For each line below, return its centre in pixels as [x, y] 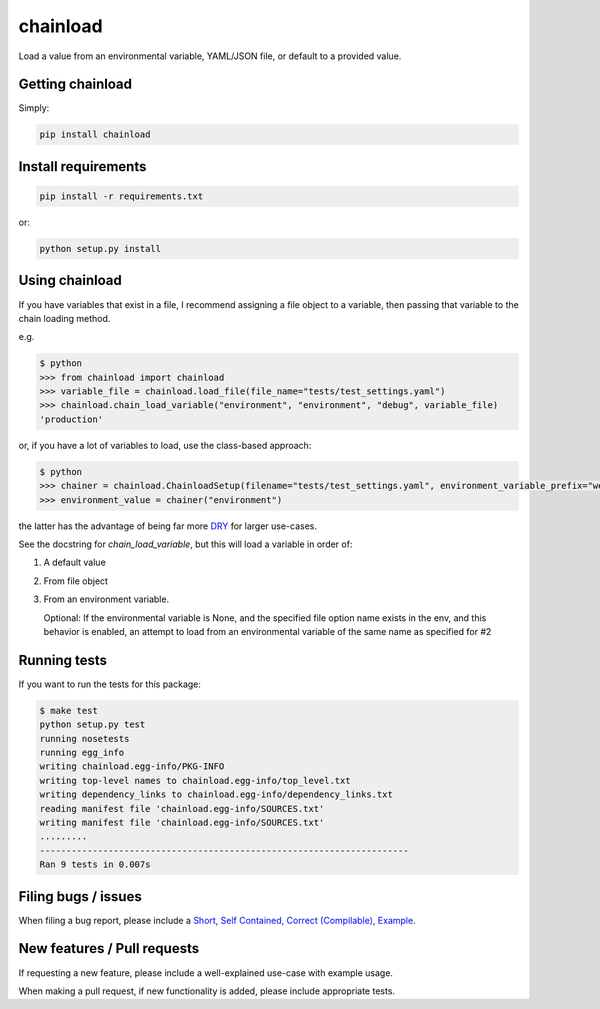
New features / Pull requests [109, 948]
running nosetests [84, 738]
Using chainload [70, 280]
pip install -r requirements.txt [121, 196]
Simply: [34, 108]
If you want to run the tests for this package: [110, 684]
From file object [76, 581]
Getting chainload [75, 84]
